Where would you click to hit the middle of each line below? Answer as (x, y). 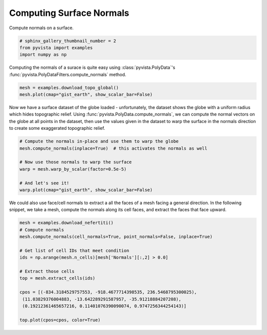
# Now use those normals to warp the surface (76, 162)
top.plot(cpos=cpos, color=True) (60, 320)
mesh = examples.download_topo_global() (69, 87)
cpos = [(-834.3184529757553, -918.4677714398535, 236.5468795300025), (108, 292)
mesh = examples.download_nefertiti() (67, 223)
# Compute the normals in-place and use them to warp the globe (99, 141)
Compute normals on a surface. (41, 28)
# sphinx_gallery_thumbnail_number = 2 (68, 41)
